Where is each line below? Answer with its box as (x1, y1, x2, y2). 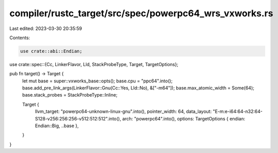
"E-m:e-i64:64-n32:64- (213, 108, 263, 114)
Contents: (9, 35, 30, 41)
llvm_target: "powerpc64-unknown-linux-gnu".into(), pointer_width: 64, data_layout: (35, 108, 212, 114)
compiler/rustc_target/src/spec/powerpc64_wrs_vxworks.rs (9, 8, 273, 19)
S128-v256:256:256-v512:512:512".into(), (35, 115, 121, 121)
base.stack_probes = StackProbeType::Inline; (22, 92, 118, 98)
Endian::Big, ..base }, (35, 123, 79, 129)
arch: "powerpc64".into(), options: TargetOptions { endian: (122, 115, 245, 121)
